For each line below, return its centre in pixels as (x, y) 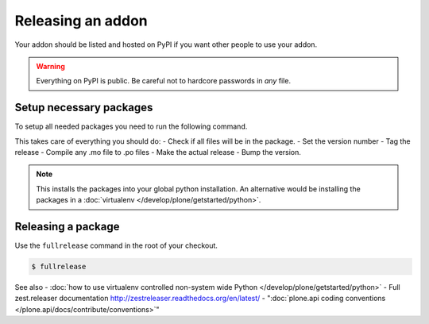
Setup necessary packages (84, 108)
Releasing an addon (81, 21)
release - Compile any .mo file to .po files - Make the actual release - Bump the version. (158, 152)
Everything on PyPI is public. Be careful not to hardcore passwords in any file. (164, 81)
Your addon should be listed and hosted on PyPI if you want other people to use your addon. (166, 44)
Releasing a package (67, 227)
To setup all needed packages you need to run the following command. (131, 126)
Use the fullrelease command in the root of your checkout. (116, 245)
